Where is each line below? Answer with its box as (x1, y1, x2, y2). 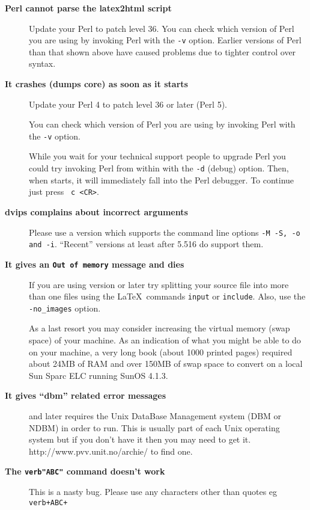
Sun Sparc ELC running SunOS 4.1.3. (29, 369, 168, 381)
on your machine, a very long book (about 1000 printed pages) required (29, 345, 293, 358)
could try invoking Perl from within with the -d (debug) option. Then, (29, 162, 289, 174)
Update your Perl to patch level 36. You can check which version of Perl (29, 22, 294, 34)
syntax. (29, 57, 56, 70)
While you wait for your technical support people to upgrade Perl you (29, 150, 286, 162)
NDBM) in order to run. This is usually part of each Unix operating (29, 421, 280, 434)
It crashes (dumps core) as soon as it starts (5, 78, 188, 90)
